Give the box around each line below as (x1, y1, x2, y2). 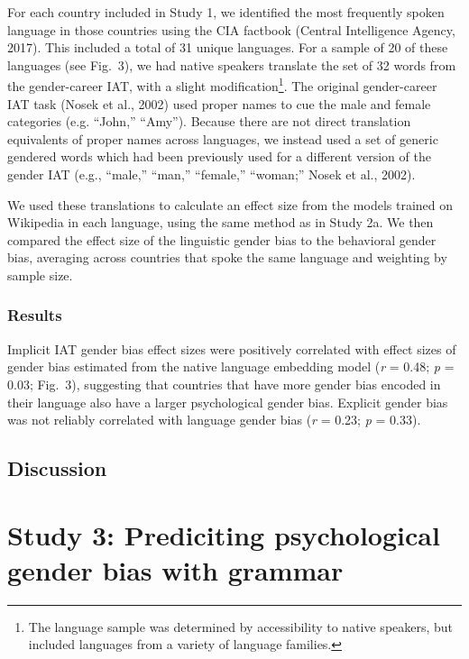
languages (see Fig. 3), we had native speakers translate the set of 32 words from (7, 55, 456, 74)
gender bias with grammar (7, 551, 344, 588)
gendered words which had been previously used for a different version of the (7, 147, 431, 166)
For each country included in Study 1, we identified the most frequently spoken (7, 3, 445, 21)
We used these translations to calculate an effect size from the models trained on (7, 195, 454, 214)
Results (7, 304, 62, 326)
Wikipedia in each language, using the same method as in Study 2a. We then (7, 213, 434, 232)
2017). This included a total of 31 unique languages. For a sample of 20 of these (7, 38, 448, 57)
